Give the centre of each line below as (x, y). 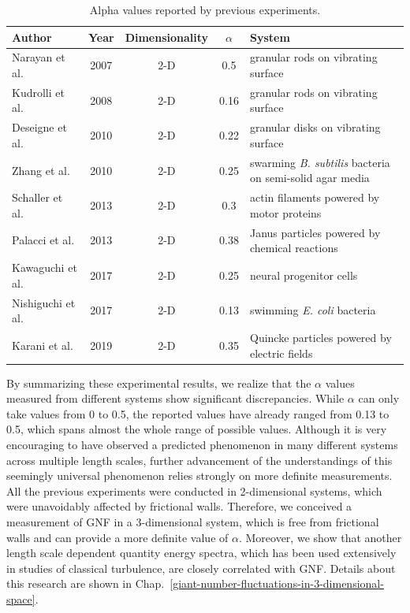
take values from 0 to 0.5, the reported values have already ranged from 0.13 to (198, 413)
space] (21, 598)
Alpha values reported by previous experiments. (205, 9)
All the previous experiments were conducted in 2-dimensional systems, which (194, 490)
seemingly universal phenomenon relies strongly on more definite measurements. (199, 476)
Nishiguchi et (44, 302)
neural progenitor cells (304, 275)
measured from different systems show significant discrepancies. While (175, 398)
